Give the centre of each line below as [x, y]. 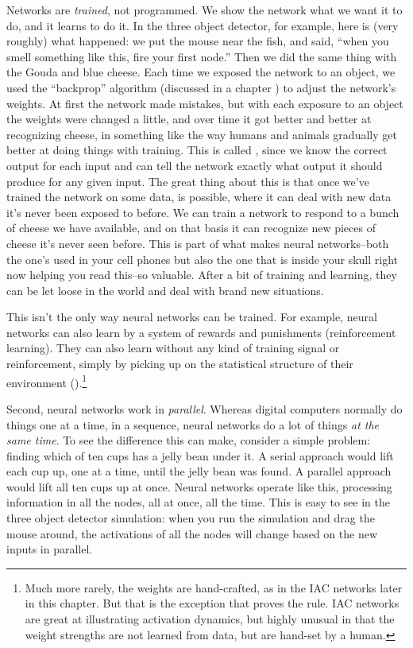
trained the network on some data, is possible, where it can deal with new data [199, 197]
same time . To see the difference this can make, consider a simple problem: [189, 440]
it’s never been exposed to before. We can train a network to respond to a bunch [203, 212]
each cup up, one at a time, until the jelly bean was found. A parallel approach [199, 471]
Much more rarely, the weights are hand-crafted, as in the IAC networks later [214, 587]
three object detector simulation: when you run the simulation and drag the [191, 518]
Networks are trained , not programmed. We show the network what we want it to [205, 10]
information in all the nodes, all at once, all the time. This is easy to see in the [198, 502]
